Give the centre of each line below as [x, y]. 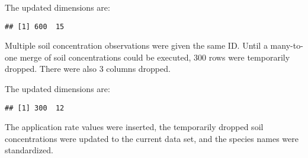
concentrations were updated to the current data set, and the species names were [152, 138]
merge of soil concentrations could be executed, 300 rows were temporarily [155, 57]
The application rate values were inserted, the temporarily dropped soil [134, 127]
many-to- [287, 45]
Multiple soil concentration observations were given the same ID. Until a [136, 45]
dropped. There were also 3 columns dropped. [88, 69]
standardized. [29, 150]
